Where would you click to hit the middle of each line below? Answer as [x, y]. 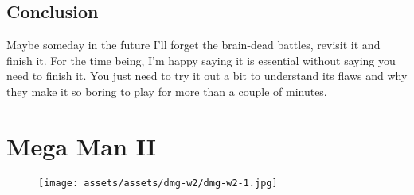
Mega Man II [81, 145]
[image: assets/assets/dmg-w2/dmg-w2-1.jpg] [158, 183]
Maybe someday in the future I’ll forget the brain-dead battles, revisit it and [193, 45]
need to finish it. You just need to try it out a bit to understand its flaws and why [207, 76]
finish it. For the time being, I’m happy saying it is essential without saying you [201, 60]
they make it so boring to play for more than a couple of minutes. [167, 91]
